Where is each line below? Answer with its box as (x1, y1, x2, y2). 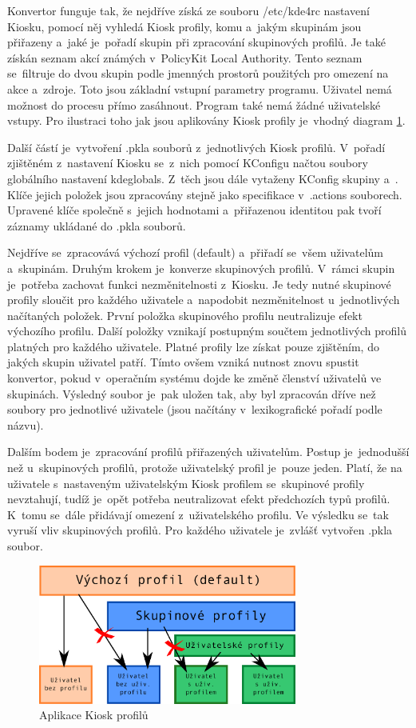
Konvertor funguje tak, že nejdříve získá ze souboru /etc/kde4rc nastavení (7, 2, 370, 18)
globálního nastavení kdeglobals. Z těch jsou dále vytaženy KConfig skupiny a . (7, 170, 398, 186)
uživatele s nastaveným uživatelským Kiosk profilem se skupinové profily (7, 474, 365, 491)
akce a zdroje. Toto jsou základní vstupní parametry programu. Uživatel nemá (7, 80, 392, 97)
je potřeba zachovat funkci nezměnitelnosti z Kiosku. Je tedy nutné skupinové (7, 275, 391, 292)
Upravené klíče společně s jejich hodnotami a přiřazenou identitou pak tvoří (7, 202, 382, 218)
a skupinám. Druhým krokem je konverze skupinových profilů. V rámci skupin (7, 259, 395, 276)
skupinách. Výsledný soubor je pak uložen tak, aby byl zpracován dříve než (7, 385, 376, 402)
